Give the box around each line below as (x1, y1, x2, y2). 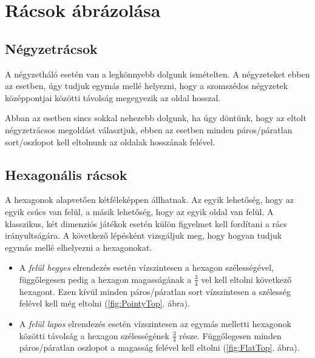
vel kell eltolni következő (201, 273, 292, 285)
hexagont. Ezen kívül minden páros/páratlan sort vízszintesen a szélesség (19, 285, 291, 297)
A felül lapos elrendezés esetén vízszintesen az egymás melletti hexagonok (19, 317, 291, 330)
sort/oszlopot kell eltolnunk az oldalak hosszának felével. (5, 135, 215, 148)
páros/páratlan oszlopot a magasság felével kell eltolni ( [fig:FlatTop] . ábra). (19, 341, 300, 354)
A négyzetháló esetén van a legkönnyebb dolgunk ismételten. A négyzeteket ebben (5, 67, 310, 80)
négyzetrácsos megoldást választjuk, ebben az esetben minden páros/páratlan (5, 123, 293, 136)
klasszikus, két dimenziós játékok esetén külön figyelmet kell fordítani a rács (5, 217, 287, 230)
